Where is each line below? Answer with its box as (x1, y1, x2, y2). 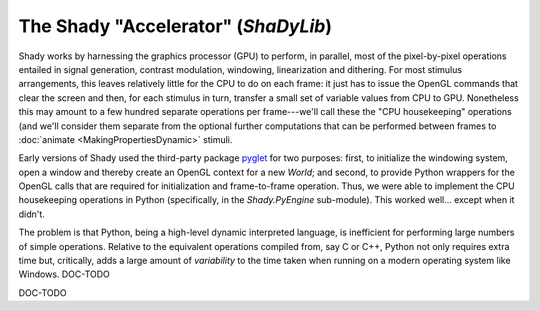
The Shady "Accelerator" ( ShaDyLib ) (18, 15, 332, 37)
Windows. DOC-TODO (18, 268, 110, 280)
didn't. (18, 208, 45, 220)
